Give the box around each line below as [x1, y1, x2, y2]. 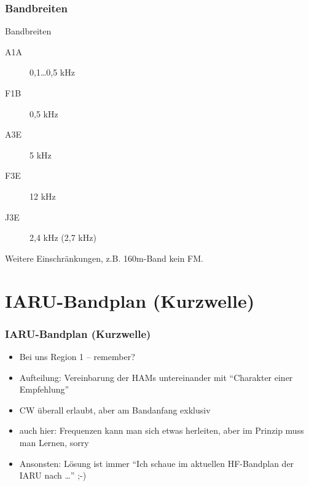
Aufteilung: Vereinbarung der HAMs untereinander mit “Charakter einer [19, 370, 293, 383]
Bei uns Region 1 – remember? [19, 350, 135, 363]
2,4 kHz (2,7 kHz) [29, 231, 96, 244]
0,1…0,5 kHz [29, 66, 75, 79]
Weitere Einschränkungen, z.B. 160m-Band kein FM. [5, 251, 203, 264]
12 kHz [29, 189, 56, 202]
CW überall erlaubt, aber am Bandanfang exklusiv [19, 403, 211, 416]
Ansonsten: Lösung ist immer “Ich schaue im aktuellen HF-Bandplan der [19, 457, 294, 469]
